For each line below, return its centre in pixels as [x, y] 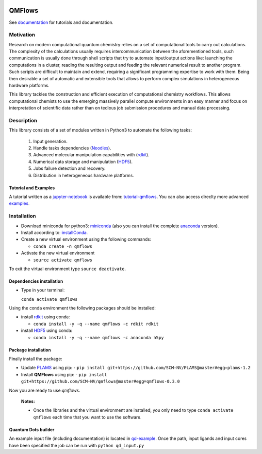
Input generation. [50, 141]
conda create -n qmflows [63, 246]
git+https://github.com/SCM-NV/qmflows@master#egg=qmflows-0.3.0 [100, 381]
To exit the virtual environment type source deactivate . [67, 269]
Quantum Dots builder [32, 429]
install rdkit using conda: [46, 317]
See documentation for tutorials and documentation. [61, 22]
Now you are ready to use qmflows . [44, 390]
